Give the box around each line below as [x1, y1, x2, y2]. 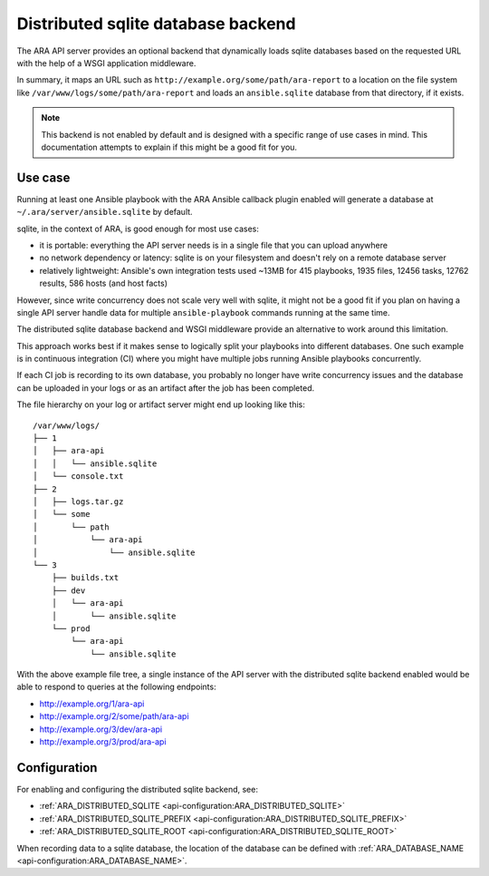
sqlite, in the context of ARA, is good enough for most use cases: [16, 223, 260, 234]
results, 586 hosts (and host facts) [39, 277, 168, 289]
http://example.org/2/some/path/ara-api [39, 711, 189, 722]
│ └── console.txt [33, 472, 124, 482]
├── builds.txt [51, 572, 120, 583]
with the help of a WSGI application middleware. [16, 57, 197, 68]
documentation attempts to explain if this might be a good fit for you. [41, 141, 298, 152]
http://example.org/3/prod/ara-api [39, 736, 167, 747]
